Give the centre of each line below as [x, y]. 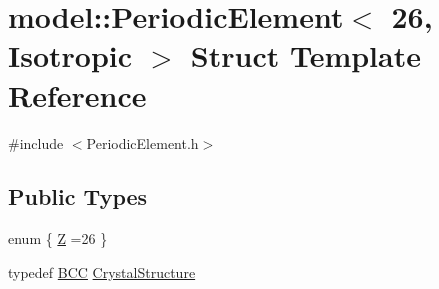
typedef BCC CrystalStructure [102, 271]
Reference [77, 94]
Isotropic [70, 55]
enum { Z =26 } [58, 238]
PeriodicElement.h [142, 142]
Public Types [78, 196]
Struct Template [305, 55]
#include [36, 142]
